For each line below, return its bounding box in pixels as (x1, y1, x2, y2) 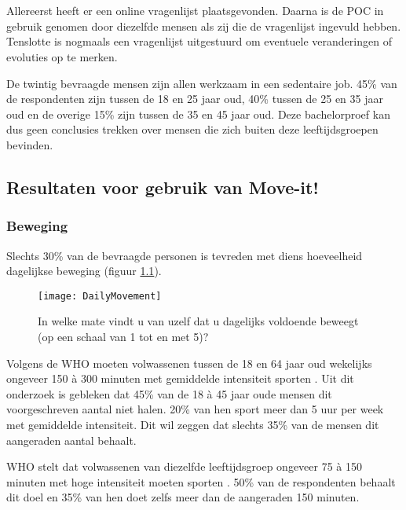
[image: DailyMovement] (38, 290, 162, 302)
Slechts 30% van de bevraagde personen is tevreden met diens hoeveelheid (6, 247, 363, 263)
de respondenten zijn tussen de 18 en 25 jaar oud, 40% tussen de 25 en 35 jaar (6, 90, 383, 107)
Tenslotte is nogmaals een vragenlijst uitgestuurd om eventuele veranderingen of (6, 33, 392, 50)
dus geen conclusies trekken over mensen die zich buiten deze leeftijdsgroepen (6, 121, 379, 138)
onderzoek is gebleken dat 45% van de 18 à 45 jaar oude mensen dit (6, 385, 332, 402)
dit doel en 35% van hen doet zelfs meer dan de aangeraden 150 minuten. (6, 489, 360, 505)
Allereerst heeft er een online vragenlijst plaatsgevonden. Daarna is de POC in (6, 2, 384, 19)
